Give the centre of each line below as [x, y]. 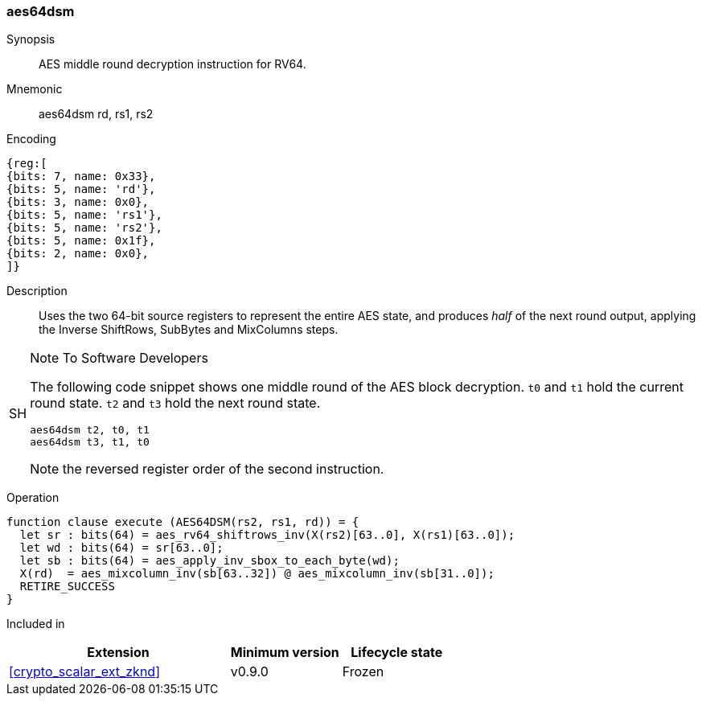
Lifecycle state [397, 653]
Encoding [31, 139]
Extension [118, 653]
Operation [33, 498]
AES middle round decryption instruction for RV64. [172, 64]
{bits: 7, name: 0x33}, [81, 177]
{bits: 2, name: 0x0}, [78, 254]
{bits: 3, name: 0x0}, [78, 202]
